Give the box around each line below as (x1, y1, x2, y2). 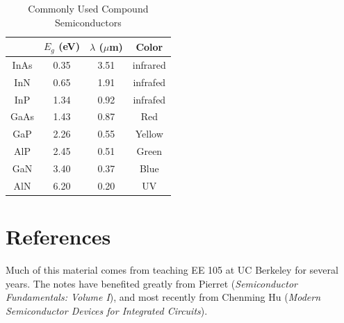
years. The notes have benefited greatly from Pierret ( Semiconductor (6, 276, 297, 290)
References (6, 222, 111, 251)
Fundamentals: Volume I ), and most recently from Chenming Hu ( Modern (6, 290, 321, 304)
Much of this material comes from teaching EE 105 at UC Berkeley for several (6, 263, 338, 277)
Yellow (135, 126, 163, 141)
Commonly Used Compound (28, 1, 149, 15)
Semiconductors (54, 15, 122, 29)
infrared (132, 57, 166, 72)
